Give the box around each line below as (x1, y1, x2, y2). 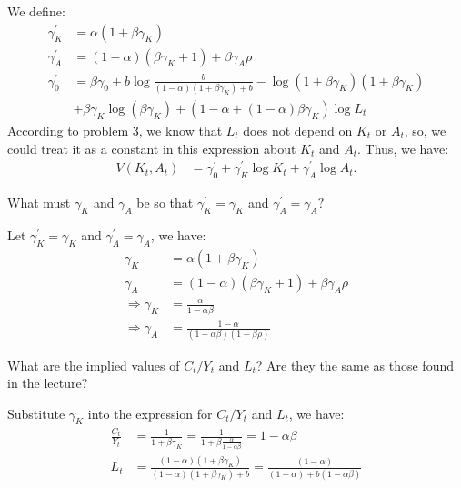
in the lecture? (7, 373, 88, 392)
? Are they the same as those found (256, 355, 455, 374)
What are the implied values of (7, 355, 180, 374)
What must (7, 193, 71, 212)
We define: (7, 2, 65, 20)
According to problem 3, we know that (7, 121, 223, 140)
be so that (136, 193, 194, 212)
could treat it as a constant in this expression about (7, 138, 296, 158)
